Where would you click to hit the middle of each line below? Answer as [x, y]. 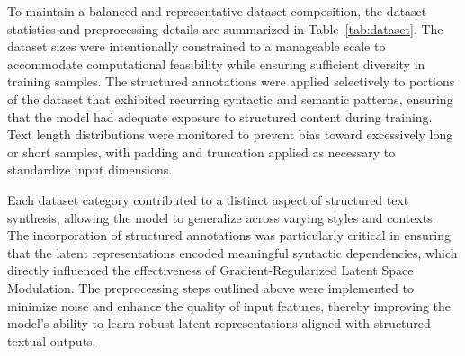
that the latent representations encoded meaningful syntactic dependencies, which [232, 252]
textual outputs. [52, 340]
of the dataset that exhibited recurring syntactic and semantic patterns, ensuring [230, 98]
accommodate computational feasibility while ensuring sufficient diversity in [216, 63]
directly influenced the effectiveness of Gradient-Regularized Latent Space [210, 270]
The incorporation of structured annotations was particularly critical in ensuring [229, 235]
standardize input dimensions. [90, 169]
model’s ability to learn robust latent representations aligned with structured [219, 323]
